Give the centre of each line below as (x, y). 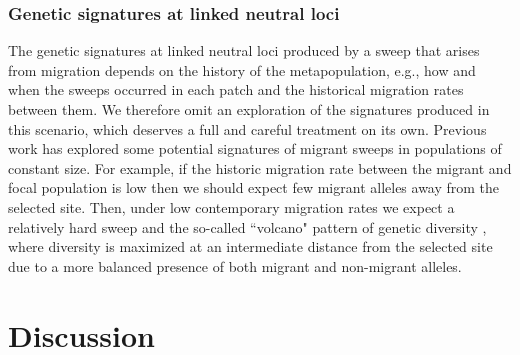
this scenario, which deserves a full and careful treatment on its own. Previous (247, 128)
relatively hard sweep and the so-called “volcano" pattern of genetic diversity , (247, 226)
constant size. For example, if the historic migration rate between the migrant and (260, 167)
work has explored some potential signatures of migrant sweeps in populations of (255, 148)
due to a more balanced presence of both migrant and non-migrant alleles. (235, 265)
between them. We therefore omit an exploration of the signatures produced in (249, 109)
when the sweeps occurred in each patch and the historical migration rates (236, 89)
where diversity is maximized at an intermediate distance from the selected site (250, 246)
